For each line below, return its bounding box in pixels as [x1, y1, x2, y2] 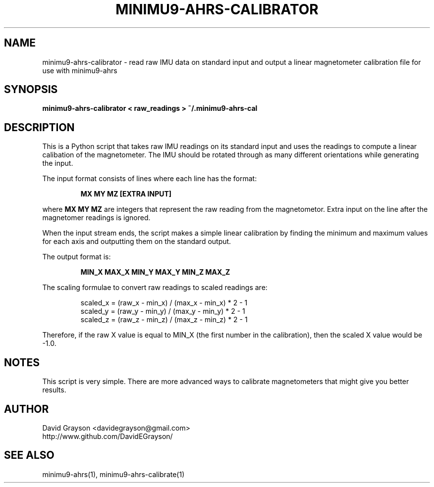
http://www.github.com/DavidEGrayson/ [42, 432, 173, 440]
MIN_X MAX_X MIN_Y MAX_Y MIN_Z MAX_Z [80, 268, 230, 277]
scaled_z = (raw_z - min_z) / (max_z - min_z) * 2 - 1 [80, 315, 248, 324]
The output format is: [42, 252, 111, 261]
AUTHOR [4, 402, 49, 415]
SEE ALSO [4, 449, 54, 462]
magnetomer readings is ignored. [42, 213, 151, 222]
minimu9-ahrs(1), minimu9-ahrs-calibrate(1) [42, 470, 185, 479]
